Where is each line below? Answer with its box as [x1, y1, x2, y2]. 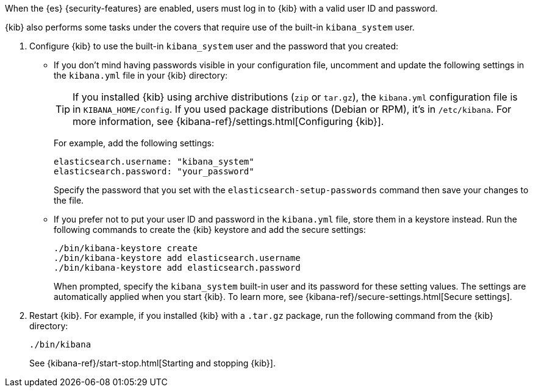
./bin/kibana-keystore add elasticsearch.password [54, 263, 301, 273]
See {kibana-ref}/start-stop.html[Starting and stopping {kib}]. [29, 358, 276, 368]
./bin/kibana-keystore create [54, 243, 198, 253]
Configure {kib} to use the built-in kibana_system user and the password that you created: [29, 41, 399, 51]
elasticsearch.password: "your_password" [54, 166, 254, 176]
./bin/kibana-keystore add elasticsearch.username [54, 253, 301, 263]
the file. [54, 195, 84, 205]
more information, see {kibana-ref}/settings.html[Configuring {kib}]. [73, 115, 384, 127]
